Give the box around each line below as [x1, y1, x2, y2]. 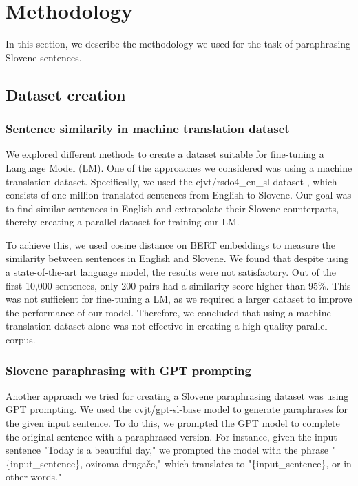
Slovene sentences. [6, 50, 82, 64]
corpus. [6, 332, 36, 347]
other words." [6, 469, 62, 484]
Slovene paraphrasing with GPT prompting [6, 361, 251, 378]
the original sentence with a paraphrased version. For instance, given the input [6, 429, 337, 443]
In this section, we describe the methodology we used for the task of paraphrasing [6, 37, 351, 51]
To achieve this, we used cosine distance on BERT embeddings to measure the [6, 237, 335, 252]
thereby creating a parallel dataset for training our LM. [6, 214, 240, 229]
